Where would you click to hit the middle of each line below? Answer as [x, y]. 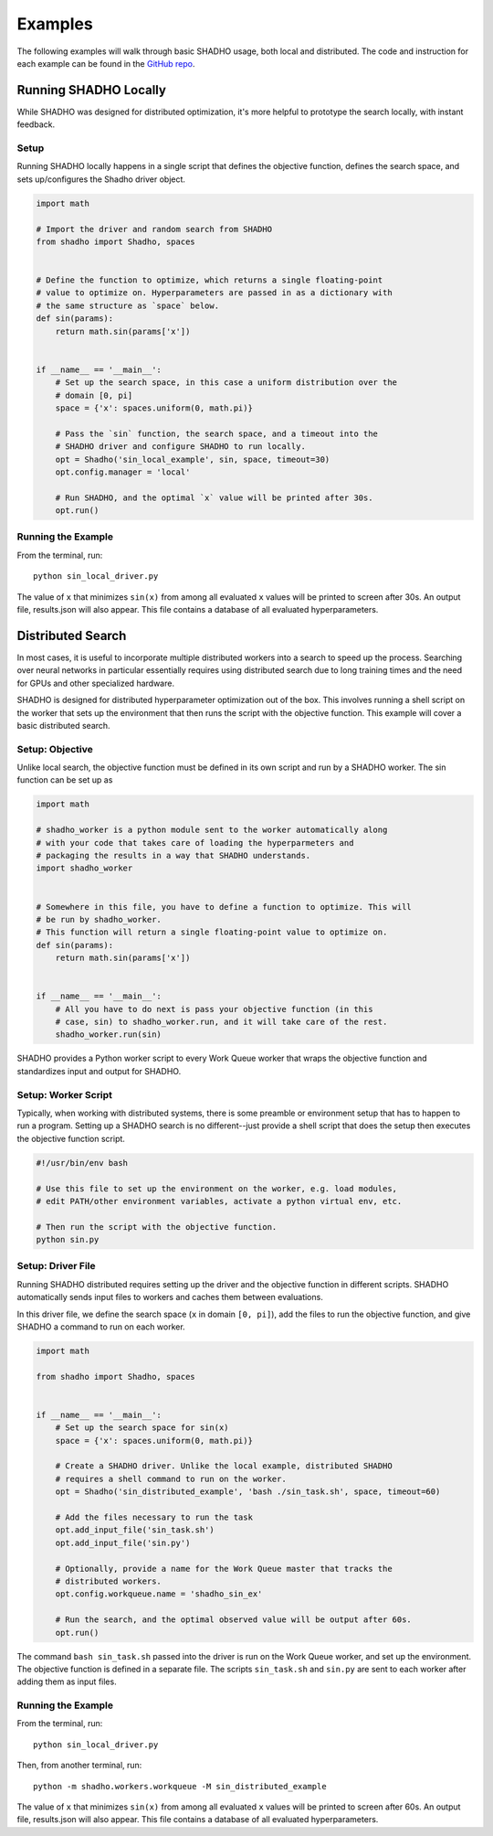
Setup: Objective [55, 749]
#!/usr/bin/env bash [82, 1163]
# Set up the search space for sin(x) [142, 1428]
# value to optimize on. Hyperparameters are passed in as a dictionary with [214, 293]
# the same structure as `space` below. [127, 305]
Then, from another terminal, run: [79, 1766]
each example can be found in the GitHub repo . [106, 63]
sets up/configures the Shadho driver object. [101, 179]
